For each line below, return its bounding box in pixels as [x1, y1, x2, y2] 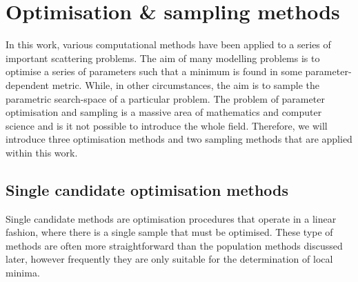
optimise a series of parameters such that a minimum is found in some [6, 64, 302, 79]
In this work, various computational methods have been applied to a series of [6, 37, 331, 52]
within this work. [6, 145, 78, 159]
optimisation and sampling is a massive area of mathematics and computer [6, 105, 322, 119]
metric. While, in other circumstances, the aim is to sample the [52, 77, 319, 92]
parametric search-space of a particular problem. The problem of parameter [6, 91, 325, 105]
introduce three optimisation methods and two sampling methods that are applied [6, 132, 352, 146]
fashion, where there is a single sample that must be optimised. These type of [6, 225, 333, 239]
